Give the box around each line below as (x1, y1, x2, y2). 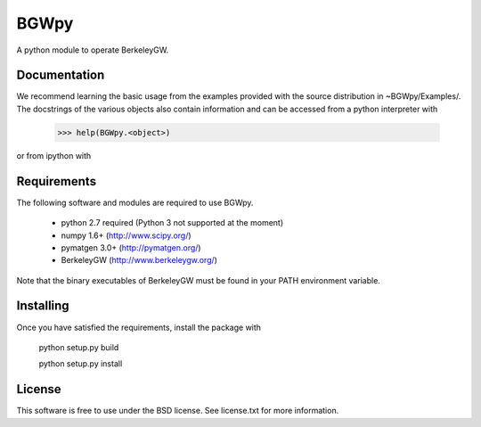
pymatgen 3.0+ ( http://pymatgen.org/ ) (61, 242, 201, 253)
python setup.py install (38, 358, 123, 369)
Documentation (16, 68, 105, 83)
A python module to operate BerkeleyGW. (16, 45, 169, 55)
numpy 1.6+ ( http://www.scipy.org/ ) (61, 230, 192, 241)
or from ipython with (16, 150, 92, 160)
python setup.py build (38, 341, 119, 352)
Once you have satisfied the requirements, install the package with (16, 322, 262, 333)
